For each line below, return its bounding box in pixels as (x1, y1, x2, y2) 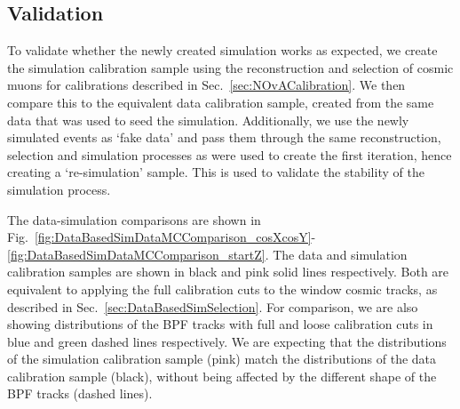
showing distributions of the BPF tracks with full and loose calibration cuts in (7, 315, 433, 333)
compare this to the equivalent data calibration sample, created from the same (7, 92, 434, 111)
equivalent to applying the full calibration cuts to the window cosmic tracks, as (7, 279, 438, 298)
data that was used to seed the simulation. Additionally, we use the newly (7, 110, 409, 129)
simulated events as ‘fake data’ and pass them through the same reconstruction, (7, 128, 441, 147)
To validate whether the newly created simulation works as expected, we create (7, 41, 438, 60)
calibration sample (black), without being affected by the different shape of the (7, 366, 437, 385)
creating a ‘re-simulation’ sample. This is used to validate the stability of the (7, 163, 424, 181)
